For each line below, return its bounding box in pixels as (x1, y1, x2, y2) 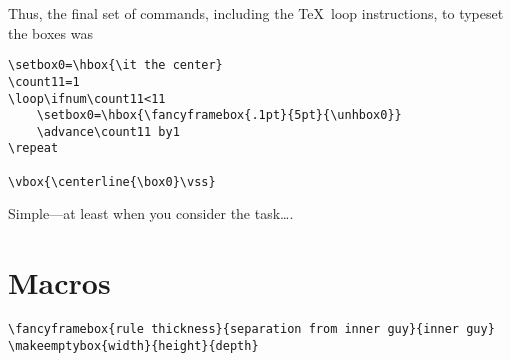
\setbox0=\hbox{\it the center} (8, 58, 223, 73)
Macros (8, 262, 111, 303)
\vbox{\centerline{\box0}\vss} (8, 174, 216, 189)
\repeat (8, 141, 59, 156)
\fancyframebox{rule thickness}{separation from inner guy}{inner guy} (8, 322, 495, 337)
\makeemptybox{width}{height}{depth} (8, 338, 259, 353)
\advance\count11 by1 (36, 124, 180, 139)
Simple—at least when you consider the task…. (8, 203, 294, 224)
